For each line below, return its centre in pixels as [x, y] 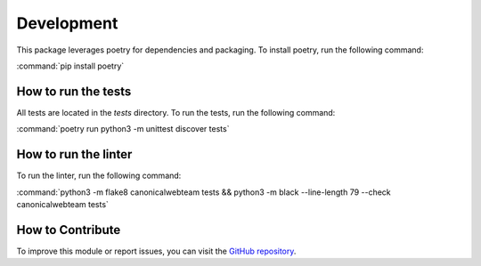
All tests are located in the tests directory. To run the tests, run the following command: [176, 112]
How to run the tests [74, 91]
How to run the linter [74, 154]
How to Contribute [69, 230]
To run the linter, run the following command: [99, 176]
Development [67, 23]
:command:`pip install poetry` [70, 66]
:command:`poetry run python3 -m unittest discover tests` [123, 129]
